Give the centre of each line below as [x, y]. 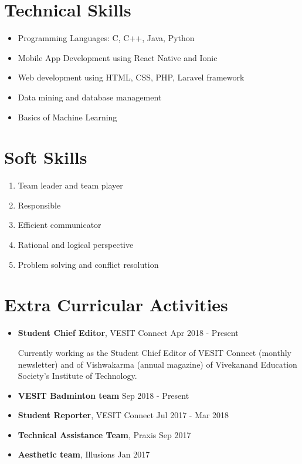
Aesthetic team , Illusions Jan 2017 [84, 454]
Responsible [39, 205]
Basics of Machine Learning [67, 117]
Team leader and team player [70, 185]
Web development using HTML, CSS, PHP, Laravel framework [131, 77]
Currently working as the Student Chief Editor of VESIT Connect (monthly [155, 352]
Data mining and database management [90, 97]
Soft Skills [46, 157]
